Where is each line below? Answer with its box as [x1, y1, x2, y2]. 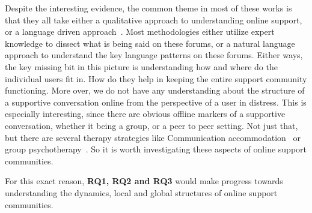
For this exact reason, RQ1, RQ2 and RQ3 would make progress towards [5, 175, 283, 187]
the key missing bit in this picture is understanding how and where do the [5, 60, 278, 73]
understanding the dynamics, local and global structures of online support [5, 186, 278, 199]
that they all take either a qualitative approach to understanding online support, [5, 13, 302, 26]
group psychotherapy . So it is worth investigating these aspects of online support [5, 143, 307, 155]
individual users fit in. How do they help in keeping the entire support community [5, 72, 307, 85]
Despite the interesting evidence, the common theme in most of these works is [5, 2, 292, 14]
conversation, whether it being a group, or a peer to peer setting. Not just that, [5, 119, 298, 131]
